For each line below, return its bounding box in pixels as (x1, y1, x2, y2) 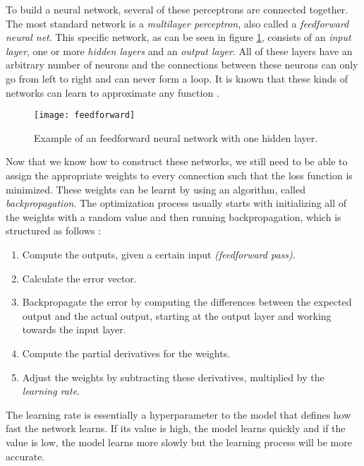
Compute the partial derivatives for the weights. (22, 345, 231, 360)
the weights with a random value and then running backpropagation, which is (6, 209, 341, 224)
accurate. (6, 448, 45, 463)
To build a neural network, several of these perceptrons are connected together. (6, 2, 348, 16)
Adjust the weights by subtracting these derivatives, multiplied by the (22, 369, 324, 384)
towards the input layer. (22, 322, 126, 337)
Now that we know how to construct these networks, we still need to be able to (6, 154, 348, 169)
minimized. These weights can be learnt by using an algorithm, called (6, 181, 305, 196)
